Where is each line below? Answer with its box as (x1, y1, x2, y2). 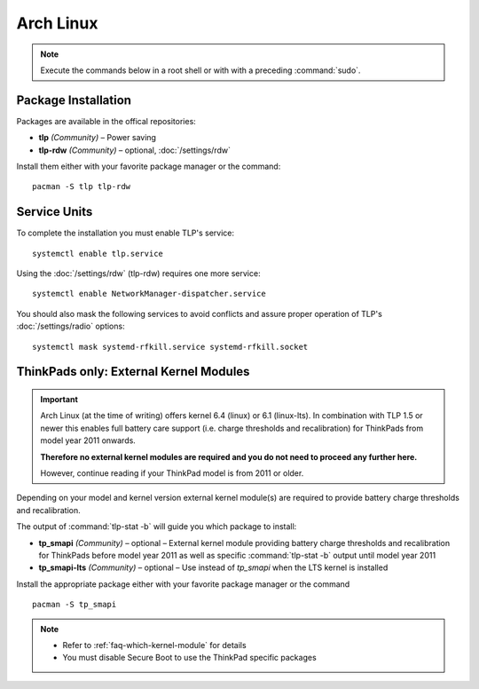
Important (40, 394, 79, 405)
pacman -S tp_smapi (32, 599, 117, 610)
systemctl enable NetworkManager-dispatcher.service (32, 289, 266, 299)
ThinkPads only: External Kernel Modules (16, 364, 250, 379)
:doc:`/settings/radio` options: (16, 321, 125, 332)
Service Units (16, 204, 93, 219)
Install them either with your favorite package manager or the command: (16, 161, 281, 172)
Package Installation (16, 92, 132, 107)
